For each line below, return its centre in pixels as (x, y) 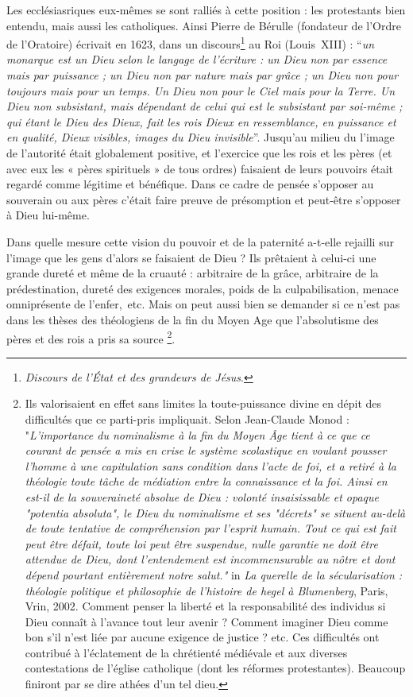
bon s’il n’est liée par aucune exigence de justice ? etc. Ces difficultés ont (202, 637)
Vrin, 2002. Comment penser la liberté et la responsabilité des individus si (205, 606)
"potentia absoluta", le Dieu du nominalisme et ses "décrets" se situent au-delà (215, 512)
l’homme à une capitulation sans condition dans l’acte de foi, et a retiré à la (210, 465)
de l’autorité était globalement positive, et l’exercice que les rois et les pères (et (199, 153)
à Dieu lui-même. (48, 215)
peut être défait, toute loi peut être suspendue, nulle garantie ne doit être (201, 543)
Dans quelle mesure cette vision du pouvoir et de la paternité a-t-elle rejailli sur (200, 241)
